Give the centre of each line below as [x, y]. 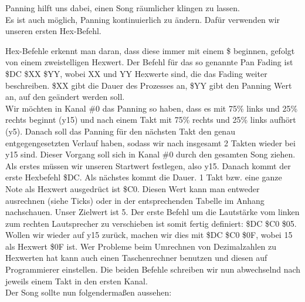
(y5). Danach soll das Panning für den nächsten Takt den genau [120, 131]
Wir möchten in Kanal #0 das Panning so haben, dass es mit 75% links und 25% [152, 108]
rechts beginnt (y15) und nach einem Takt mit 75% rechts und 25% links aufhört [151, 120]
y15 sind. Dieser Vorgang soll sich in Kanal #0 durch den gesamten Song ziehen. [150, 154]
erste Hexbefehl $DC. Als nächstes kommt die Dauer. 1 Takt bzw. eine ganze [144, 177]
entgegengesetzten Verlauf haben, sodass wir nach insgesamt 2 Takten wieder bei [150, 142]
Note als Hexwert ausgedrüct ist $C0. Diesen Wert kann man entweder [133, 188]
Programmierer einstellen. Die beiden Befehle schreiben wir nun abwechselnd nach [153, 269]
